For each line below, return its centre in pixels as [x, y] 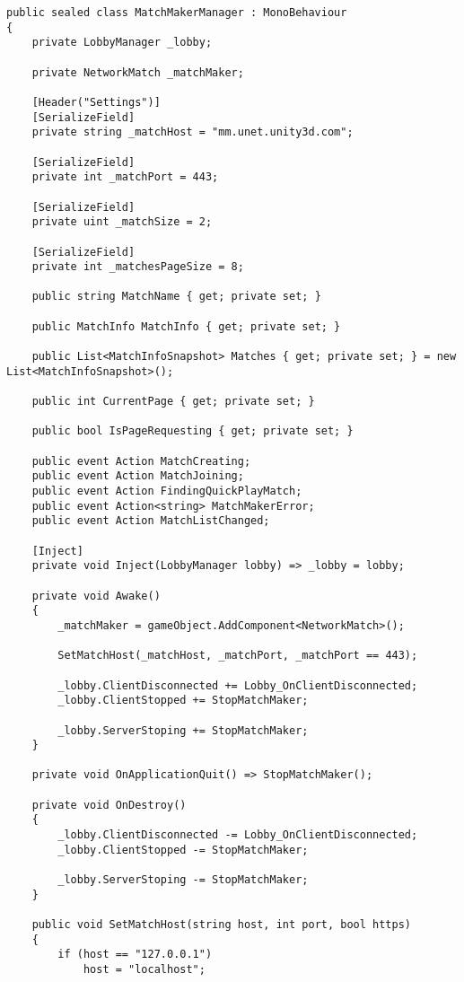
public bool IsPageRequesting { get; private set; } [193, 431]
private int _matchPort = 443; [125, 177]
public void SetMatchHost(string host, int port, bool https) [222, 925]
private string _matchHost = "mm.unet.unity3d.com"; [193, 132]
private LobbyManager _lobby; [122, 43]
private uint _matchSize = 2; [122, 222]
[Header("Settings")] [96, 102]
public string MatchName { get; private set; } [176, 297]
